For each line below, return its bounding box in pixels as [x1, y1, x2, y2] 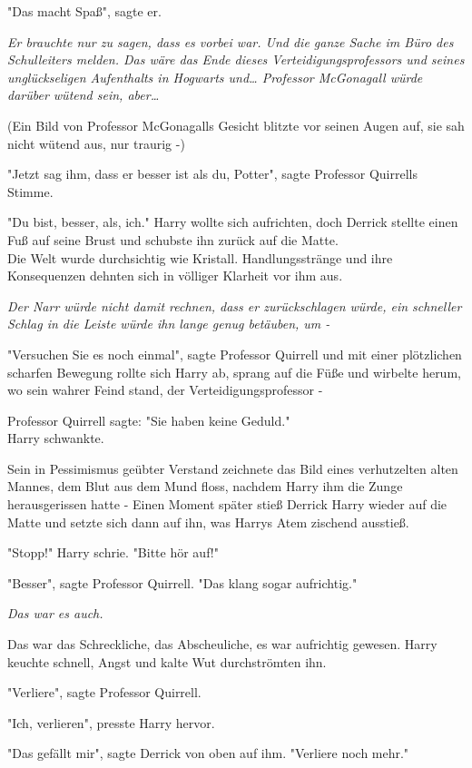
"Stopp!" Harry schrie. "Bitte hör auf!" [7, 543, 219, 562]
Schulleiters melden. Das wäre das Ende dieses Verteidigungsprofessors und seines [7, 50, 465, 69]
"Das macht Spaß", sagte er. [7, 2, 162, 20]
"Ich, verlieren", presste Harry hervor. [7, 713, 215, 732]
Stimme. [7, 182, 54, 201]
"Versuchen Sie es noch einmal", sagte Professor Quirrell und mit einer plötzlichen [7, 344, 462, 363]
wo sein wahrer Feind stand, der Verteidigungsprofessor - [7, 380, 323, 399]
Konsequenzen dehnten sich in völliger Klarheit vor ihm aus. [7, 266, 343, 285]
